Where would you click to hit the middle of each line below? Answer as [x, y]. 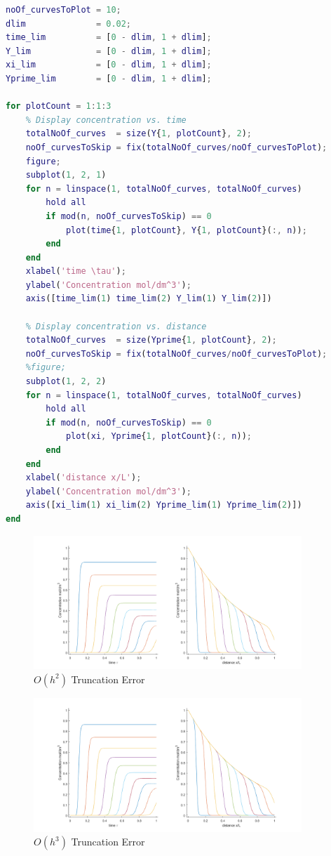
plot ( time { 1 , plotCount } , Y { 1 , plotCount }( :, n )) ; [186, 230]
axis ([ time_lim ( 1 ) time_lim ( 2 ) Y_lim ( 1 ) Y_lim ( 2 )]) [149, 299]
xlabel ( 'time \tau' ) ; [76, 271]
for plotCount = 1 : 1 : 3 [59, 106]
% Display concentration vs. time [106, 120]
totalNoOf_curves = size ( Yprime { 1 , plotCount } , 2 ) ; [151, 340]
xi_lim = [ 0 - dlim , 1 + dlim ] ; [109, 65]
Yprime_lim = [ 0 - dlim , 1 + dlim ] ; [109, 78]
